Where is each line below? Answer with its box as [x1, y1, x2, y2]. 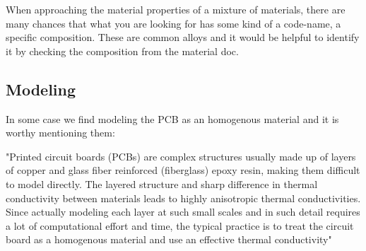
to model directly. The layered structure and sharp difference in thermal [6, 176, 318, 191]
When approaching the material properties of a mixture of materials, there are [6, 2, 346, 16]
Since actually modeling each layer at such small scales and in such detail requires [6, 204, 360, 219]
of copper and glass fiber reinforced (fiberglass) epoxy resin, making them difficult [6, 163, 360, 177]
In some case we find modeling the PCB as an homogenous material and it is [6, 111, 339, 126]
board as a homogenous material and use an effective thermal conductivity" [6, 232, 332, 247]
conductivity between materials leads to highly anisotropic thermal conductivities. [6, 190, 361, 205]
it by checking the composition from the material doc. [6, 43, 239, 58]
